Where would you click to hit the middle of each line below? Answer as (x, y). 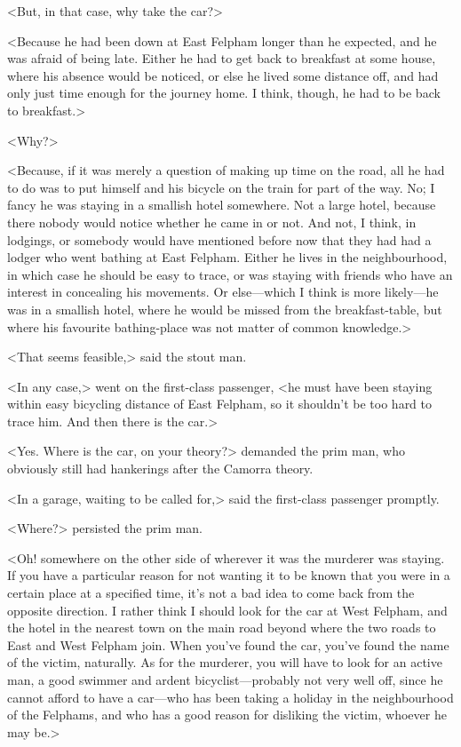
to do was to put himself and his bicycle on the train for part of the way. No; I (221, 187)
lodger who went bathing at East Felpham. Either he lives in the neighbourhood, (227, 257)
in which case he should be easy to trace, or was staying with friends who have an (230, 274)
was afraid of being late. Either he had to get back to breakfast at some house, (222, 58)
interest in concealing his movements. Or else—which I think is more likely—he (223, 292)
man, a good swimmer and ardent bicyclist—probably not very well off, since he (225, 679)
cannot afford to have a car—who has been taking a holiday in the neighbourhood (230, 697)
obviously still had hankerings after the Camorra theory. (160, 469)
